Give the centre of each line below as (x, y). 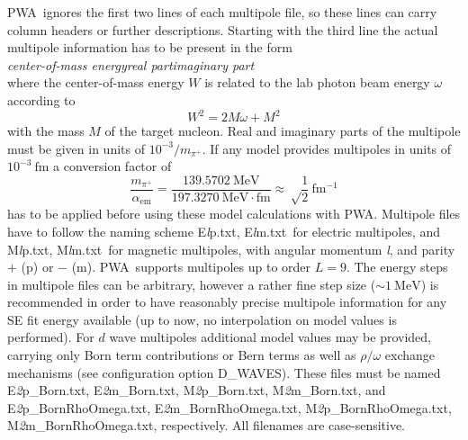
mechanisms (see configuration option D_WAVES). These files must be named (224, 372)
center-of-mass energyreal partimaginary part (131, 64)
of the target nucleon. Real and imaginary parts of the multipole (283, 131)
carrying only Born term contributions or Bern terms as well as (182, 355)
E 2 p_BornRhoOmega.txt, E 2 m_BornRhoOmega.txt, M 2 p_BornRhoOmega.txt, (229, 407)
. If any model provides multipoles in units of (327, 148)
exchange (410, 355)
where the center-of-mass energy (96, 82)
